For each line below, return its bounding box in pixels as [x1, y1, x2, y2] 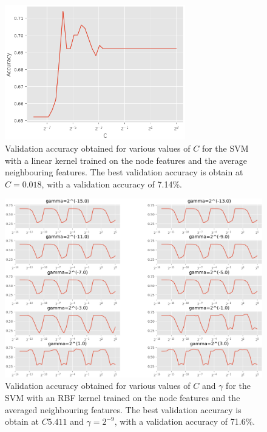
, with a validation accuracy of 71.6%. [114, 415, 255, 428]
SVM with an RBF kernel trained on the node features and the [5, 391, 240, 403]
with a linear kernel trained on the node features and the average [5, 154, 247, 166]
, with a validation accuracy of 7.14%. [41, 177, 183, 190]
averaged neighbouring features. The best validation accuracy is [5, 403, 242, 416]
